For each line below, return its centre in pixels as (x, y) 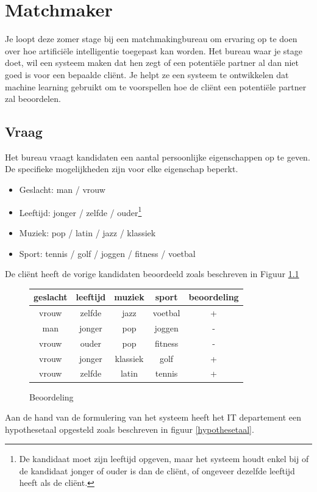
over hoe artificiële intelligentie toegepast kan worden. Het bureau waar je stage (154, 50)
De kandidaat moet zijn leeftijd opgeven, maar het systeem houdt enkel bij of (164, 459)
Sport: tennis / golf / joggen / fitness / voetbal (107, 253)
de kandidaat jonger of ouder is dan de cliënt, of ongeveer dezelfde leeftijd (157, 470)
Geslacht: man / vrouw (62, 190)
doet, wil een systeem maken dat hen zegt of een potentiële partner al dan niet (152, 63)
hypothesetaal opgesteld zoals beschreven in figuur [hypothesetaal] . (130, 429)
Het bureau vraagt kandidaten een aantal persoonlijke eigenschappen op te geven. (158, 157)
